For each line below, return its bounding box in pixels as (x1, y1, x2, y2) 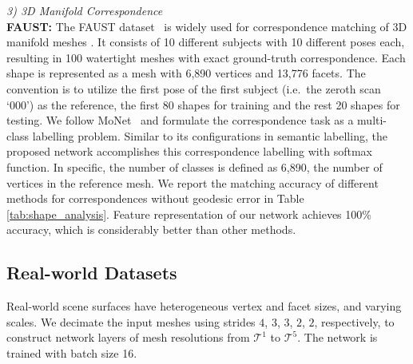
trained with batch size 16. (6, 344, 137, 361)
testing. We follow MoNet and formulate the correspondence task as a (6, 112, 354, 129)
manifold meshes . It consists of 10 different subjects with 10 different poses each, (6, 34, 405, 50)
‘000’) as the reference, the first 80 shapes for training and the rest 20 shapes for (6, 96, 400, 113)
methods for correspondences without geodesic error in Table (6, 190, 304, 207)
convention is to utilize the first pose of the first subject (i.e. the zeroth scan (6, 80, 381, 97)
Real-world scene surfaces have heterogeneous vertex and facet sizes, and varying (6, 298, 402, 315)
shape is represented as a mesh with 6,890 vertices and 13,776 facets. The (6, 65, 366, 81)
